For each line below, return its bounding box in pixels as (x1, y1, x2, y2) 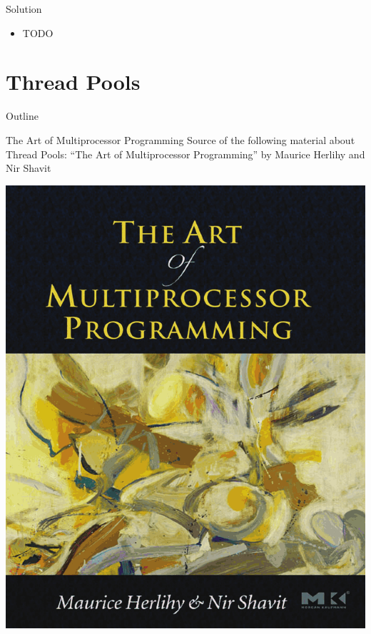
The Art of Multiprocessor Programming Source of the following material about (6, 132, 355, 147)
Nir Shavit (6, 160, 51, 175)
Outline (6, 108, 39, 123)
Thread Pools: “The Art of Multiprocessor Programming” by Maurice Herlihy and (6, 146, 365, 161)
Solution (6, 1, 42, 16)
